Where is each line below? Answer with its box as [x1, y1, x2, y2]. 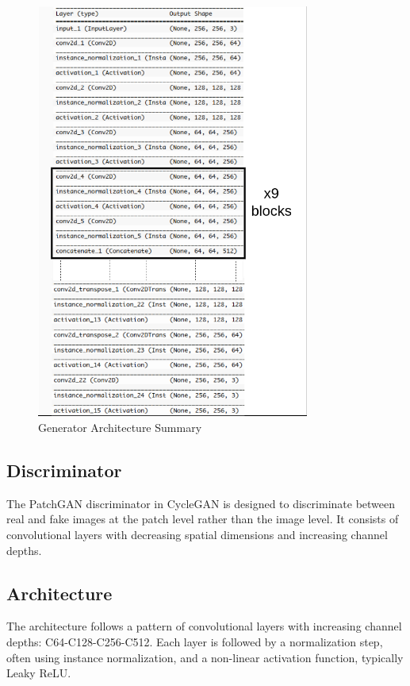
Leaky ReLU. [6, 665, 71, 681]
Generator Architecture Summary [38, 419, 202, 436]
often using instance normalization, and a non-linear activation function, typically [6, 649, 404, 665]
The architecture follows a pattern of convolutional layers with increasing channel [6, 618, 402, 634]
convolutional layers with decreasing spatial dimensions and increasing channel [6, 526, 388, 542]
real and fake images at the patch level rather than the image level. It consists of [6, 511, 399, 527]
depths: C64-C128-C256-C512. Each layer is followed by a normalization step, [6, 633, 383, 649]
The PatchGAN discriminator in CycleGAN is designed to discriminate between [6, 495, 396, 511]
